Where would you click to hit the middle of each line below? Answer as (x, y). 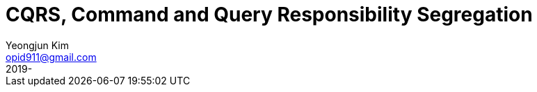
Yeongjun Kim (37, 45)
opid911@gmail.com (51, 57)
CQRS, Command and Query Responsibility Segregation (269, 15)
